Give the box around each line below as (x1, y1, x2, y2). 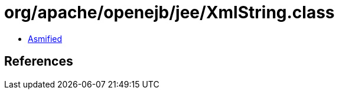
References (4, 54, 73, 69)
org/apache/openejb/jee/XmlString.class (4, 2, 335, 22)
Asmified (28, 33, 63, 44)
